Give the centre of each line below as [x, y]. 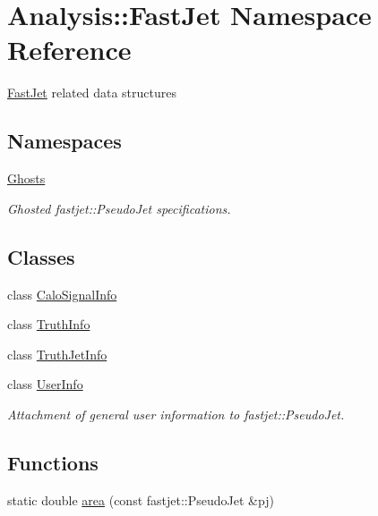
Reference [69, 50]
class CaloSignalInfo [62, 294]
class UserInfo [45, 384]
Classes [41, 256]
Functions [53, 462]
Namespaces [64, 141]
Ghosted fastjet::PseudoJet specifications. [119, 208]
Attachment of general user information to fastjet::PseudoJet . [176, 414]
